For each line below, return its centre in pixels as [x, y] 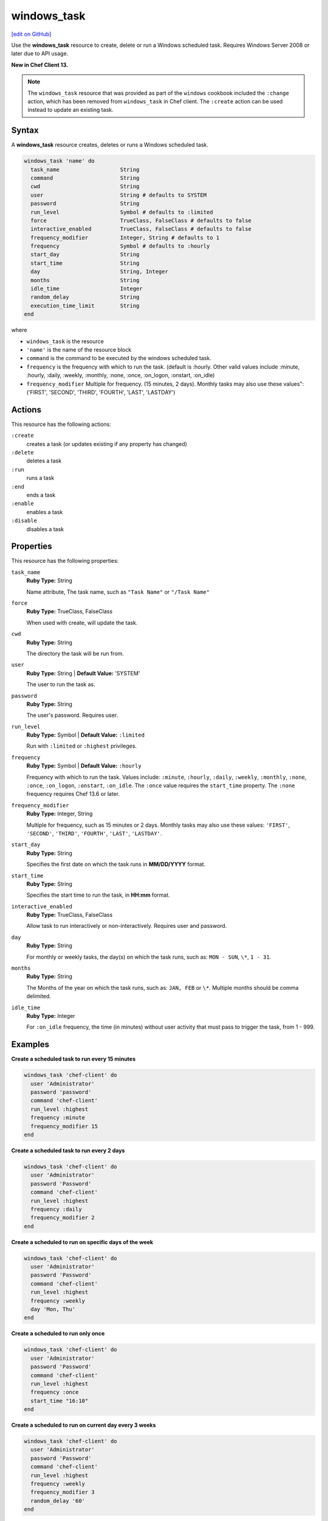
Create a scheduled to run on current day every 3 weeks [84, 1425]
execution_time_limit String [85, 305]
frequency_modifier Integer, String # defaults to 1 [125, 238]
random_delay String [85, 297]
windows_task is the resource [65, 341]
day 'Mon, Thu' [53, 1309]
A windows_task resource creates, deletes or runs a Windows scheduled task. [110, 145]
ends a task [41, 495]
